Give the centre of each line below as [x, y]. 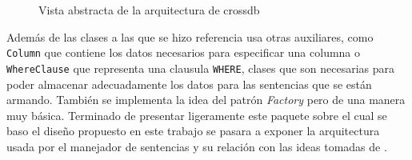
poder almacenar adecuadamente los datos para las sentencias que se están [189, 84]
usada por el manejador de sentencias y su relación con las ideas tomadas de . [197, 146]
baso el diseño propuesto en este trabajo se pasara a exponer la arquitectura [193, 131]
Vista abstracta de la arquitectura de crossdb [149, 10]
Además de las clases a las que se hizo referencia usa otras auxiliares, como [190, 36]
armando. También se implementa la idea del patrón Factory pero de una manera [206, 100]
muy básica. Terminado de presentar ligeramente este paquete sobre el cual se [197, 115]
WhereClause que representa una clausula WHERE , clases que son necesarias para [201, 68]
